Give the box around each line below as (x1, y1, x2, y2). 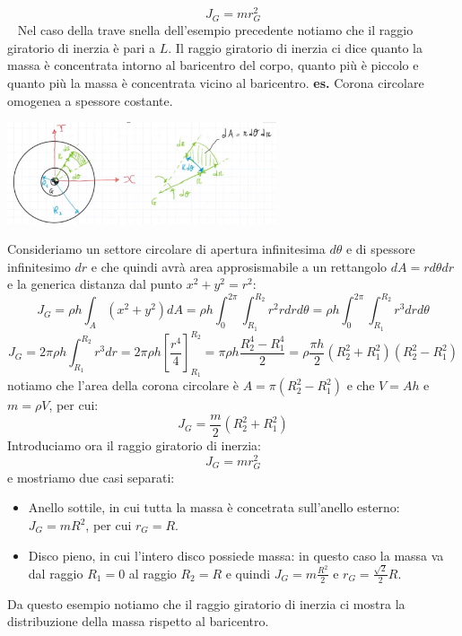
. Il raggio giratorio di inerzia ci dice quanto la (168, 38, 423, 57)
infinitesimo (7, 257, 71, 275)
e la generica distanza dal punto (7, 274, 182, 293)
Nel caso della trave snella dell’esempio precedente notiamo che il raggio (17, 21, 414, 39)
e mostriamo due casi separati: (7, 467, 175, 486)
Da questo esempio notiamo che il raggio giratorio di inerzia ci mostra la (7, 594, 405, 613)
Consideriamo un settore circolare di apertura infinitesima (7, 240, 326, 258)
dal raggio (28, 563, 83, 582)
